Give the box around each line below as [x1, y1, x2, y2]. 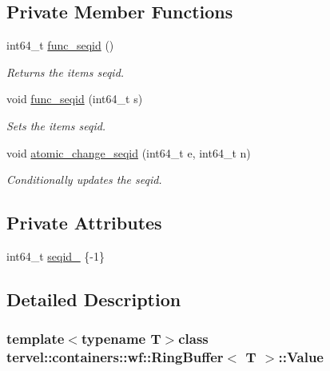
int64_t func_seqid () [6, 37, 114, 54]
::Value [278, 347, 324, 367]
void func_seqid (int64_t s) [6, 90, 143, 107]
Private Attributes [6, 210, 162, 235]
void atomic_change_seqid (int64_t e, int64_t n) [6, 144, 251, 161]
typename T [81, 329, 161, 349]
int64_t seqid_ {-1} [6, 247, 105, 264]
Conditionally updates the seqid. [6, 171, 162, 188]
